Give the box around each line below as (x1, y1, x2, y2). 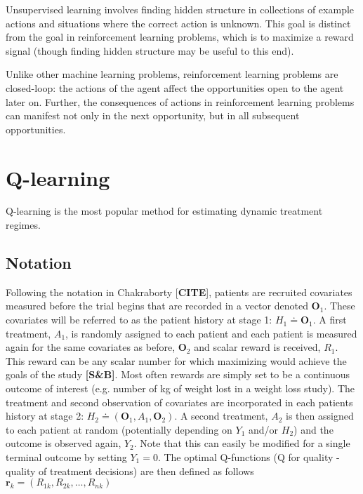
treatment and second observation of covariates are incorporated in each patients (6, 394, 353, 409)
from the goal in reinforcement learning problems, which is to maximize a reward (6, 29, 354, 44)
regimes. (6, 218, 41, 232)
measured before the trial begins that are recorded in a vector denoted (6, 298, 308, 313)
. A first (312, 312, 347, 327)
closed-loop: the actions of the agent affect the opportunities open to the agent (6, 80, 344, 95)
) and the (293, 422, 334, 436)
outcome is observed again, (6, 436, 121, 450)
